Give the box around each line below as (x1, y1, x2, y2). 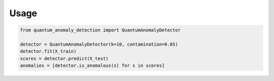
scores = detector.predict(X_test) (20, 56, 109, 61)
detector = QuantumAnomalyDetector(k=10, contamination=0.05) (20, 41, 178, 47)
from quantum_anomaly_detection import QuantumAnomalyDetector (20, 27, 181, 33)
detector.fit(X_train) (20, 49, 77, 54)
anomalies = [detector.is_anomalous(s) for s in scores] (20, 63, 165, 68)
